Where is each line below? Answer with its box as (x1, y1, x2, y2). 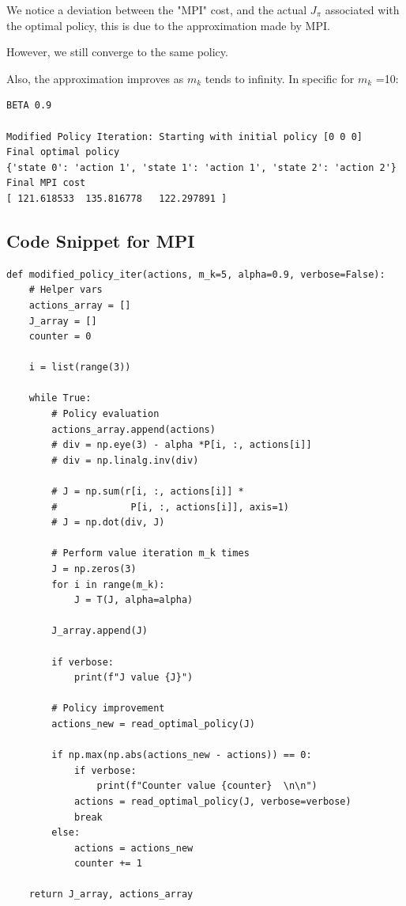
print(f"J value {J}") (73, 672, 194, 684)
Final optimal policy (6, 146, 120, 158)
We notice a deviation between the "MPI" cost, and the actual (6, 2, 307, 17)
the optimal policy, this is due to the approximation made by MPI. (6, 17, 330, 33)
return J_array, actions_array (28, 889, 194, 900)
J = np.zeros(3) (51, 563, 137, 575)
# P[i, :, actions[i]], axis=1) (51, 501, 289, 513)
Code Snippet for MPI (6, 228, 195, 252)
